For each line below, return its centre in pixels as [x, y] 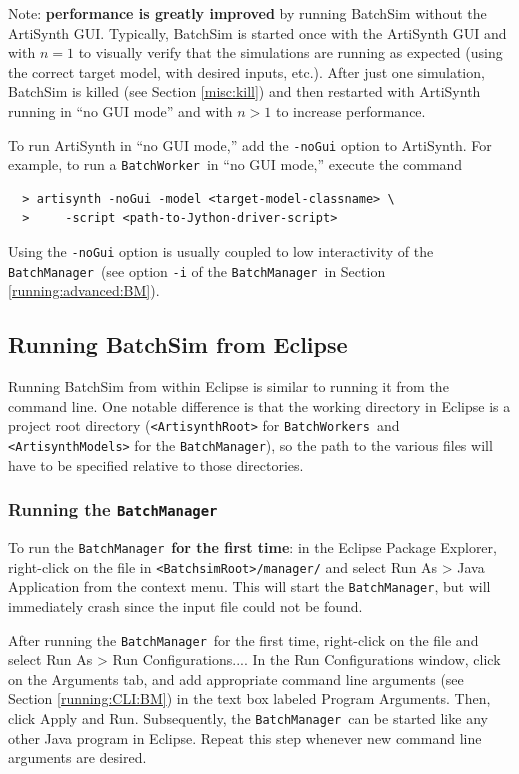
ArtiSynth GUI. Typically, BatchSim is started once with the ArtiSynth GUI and [257, 32]
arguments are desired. [77, 757]
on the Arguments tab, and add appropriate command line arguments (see [236, 678]
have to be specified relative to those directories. [156, 464]
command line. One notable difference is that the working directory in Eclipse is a [259, 405]
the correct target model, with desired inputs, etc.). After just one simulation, [246, 71]
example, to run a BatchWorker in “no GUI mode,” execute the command [235, 164]
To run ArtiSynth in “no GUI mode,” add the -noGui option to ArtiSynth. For [250, 144]
